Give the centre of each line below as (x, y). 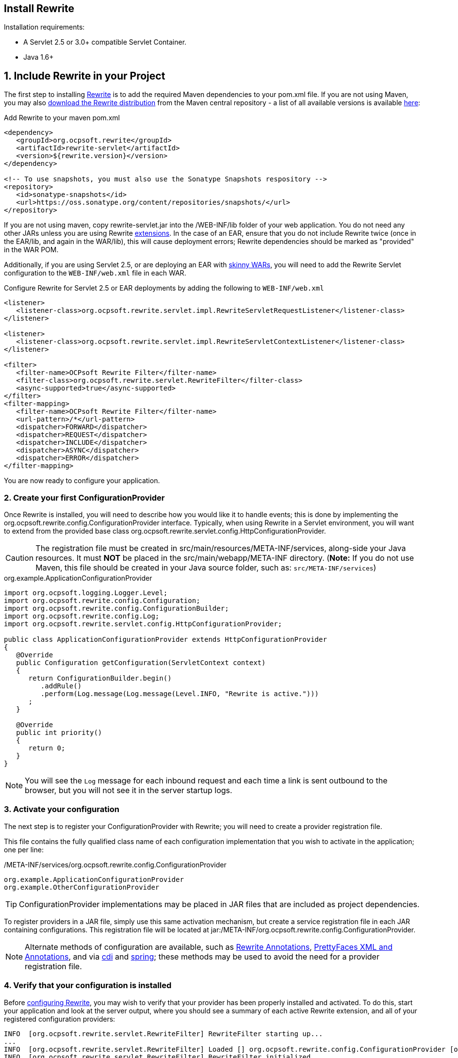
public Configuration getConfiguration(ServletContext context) (141, 663)
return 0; (47, 748)
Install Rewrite (39, 8)
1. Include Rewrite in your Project (85, 76)
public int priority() (59, 733)
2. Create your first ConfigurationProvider (84, 497)
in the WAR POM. (31, 250)
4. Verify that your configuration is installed (88, 985)
